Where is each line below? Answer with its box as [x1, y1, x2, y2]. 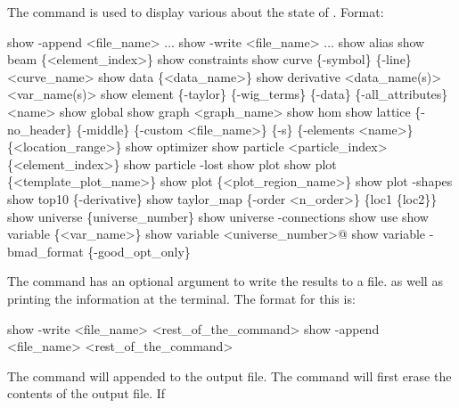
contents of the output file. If [7, 384, 166, 403]
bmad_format [7, 241, 84, 260]
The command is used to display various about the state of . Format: [7, 3, 384, 20]
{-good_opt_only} [87, 241, 191, 260]
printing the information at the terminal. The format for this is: [7, 289, 356, 307]
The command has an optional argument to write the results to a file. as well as [7, 272, 443, 290]
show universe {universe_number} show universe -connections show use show [7, 207, 429, 225]
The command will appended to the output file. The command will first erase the [7, 366, 452, 385]
